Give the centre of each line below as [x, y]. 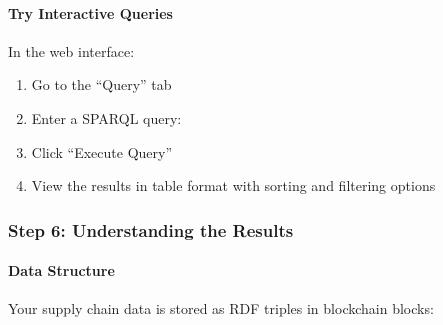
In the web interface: [71, 50]
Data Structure [61, 270]
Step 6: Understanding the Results [151, 229]
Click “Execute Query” [102, 151]
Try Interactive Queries [90, 12]
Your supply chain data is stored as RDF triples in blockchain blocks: [221, 308]
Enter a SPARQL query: [106, 117]
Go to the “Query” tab [101, 84]
